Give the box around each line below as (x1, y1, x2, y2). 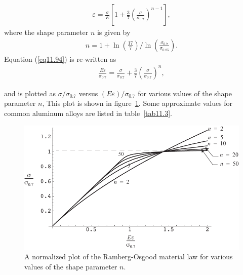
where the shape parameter (4, 27, 89, 37)
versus (78, 88, 98, 98)
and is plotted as (4, 88, 56, 98)
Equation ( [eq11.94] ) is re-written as (4, 53, 116, 64)
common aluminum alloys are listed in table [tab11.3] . (4, 107, 172, 118)
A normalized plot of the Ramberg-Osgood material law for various (24, 251, 233, 262)
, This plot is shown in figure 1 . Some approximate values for (42, 98, 233, 108)
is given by (97, 27, 131, 37)
